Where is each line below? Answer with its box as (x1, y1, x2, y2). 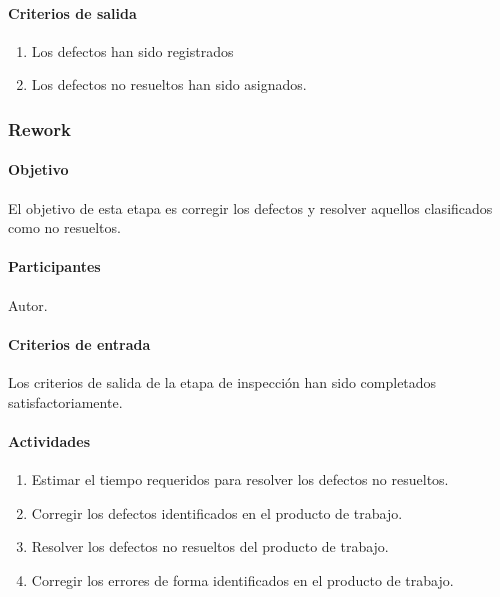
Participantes (8, 256, 101, 277)
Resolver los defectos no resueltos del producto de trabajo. (31, 536, 389, 557)
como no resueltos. (8, 217, 121, 238)
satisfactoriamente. (8, 391, 123, 412)
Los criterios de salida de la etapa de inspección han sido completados (8, 372, 437, 392)
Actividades (8, 430, 91, 451)
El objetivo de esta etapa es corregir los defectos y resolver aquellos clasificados (8, 197, 493, 218)
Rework (8, 116, 71, 141)
